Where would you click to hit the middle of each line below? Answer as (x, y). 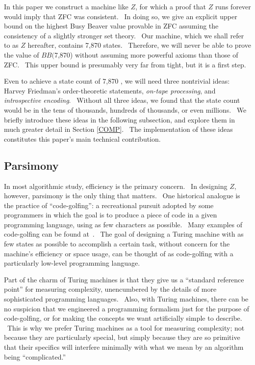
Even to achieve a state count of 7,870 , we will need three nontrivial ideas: (117, 81)
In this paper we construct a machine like (66, 6)
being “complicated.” (35, 356)
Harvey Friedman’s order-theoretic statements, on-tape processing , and (110, 90)
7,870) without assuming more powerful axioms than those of (146, 54)
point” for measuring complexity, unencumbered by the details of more (110, 289)
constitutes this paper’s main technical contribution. (82, 138)
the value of (22, 54)
